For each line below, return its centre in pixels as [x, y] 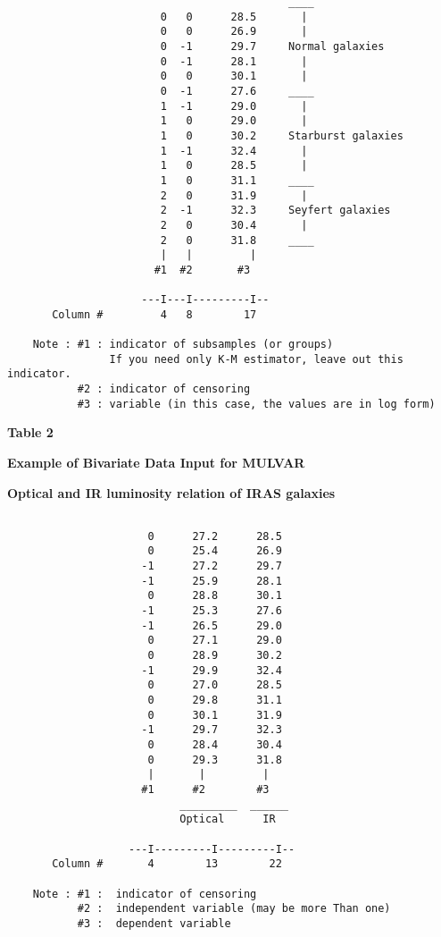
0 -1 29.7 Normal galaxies [272, 46]
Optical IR [228, 819]
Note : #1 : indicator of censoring [145, 894]
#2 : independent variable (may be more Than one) [234, 909]
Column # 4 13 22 [167, 864]
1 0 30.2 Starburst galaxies [282, 135]
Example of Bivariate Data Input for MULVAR [156, 462]
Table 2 [30, 432]
